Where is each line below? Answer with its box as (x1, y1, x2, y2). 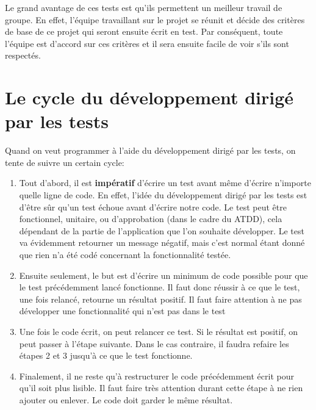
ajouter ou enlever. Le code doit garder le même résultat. (19, 393, 233, 406)
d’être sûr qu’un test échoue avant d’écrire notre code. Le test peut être (19, 200, 287, 213)
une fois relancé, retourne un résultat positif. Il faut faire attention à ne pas (19, 292, 302, 305)
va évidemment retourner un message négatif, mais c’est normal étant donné (19, 236, 305, 249)
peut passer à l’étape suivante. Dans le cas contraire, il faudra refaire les (19, 337, 289, 350)
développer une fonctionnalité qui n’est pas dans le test (19, 304, 226, 317)
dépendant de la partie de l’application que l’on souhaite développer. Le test (19, 224, 304, 237)
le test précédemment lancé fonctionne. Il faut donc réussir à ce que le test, (19, 281, 300, 293)
